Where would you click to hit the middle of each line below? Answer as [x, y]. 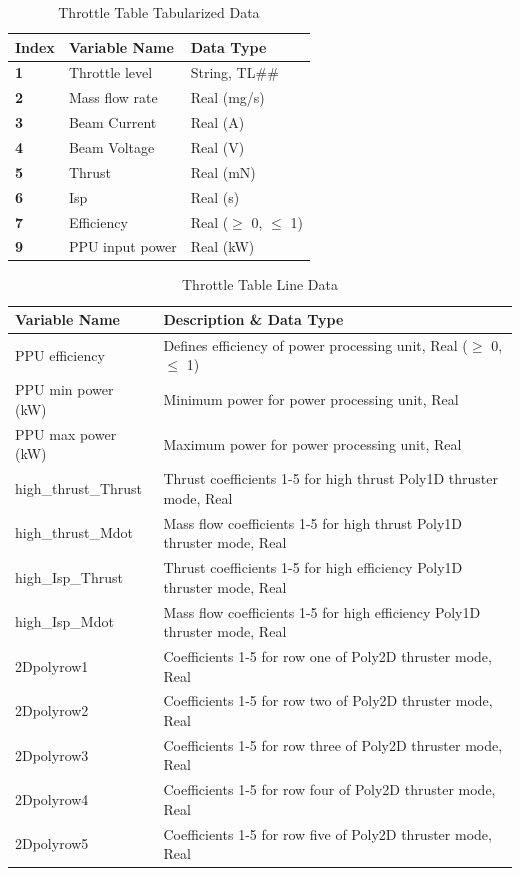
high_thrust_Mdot [74, 532]
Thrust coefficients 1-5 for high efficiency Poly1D [313, 567]
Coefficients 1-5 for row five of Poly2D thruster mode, [327, 833]
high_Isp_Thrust [69, 576]
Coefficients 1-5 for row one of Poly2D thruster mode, [327, 655]
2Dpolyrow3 [52, 754]
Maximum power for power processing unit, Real [312, 443]
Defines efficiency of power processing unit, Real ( [315, 344]
